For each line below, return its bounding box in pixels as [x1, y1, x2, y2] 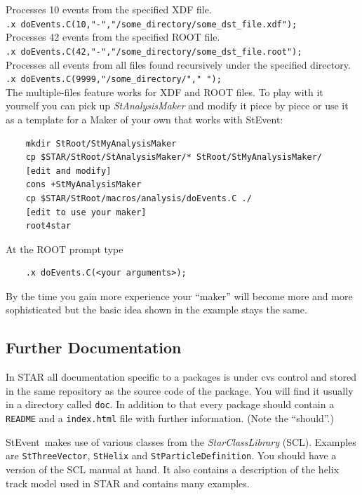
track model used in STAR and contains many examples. [6, 475, 250, 490]
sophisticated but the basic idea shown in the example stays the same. [6, 302, 307, 317]
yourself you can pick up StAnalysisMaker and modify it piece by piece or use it [6, 98, 349, 113]
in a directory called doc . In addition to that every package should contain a [6, 397, 335, 412]
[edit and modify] [25, 165, 112, 176]
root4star [25, 221, 72, 231]
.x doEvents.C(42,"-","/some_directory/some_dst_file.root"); [6, 46, 302, 57]
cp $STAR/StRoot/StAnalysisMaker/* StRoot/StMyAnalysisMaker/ [25, 152, 323, 163]
